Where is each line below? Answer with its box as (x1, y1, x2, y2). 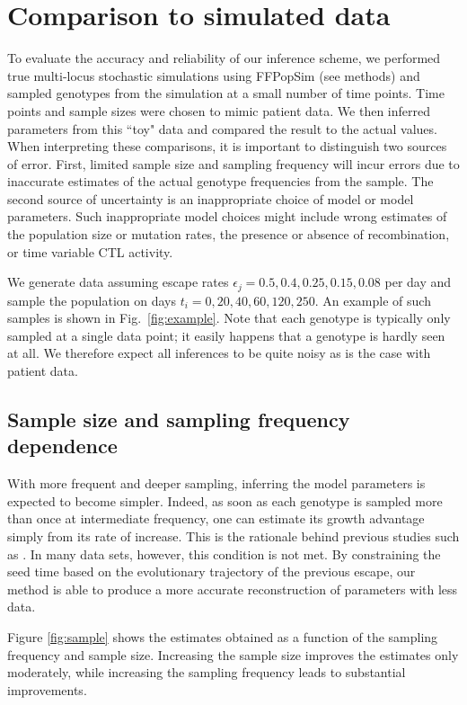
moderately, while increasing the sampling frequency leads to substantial (7, 663, 406, 682)
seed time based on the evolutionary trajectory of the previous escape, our (7, 562, 416, 581)
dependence (7, 432, 118, 460)
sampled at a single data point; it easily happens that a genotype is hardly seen (7, 326, 445, 344)
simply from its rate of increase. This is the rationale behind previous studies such (7, 527, 460, 546)
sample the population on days (7, 290, 177, 309)
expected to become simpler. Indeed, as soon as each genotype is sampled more (7, 491, 443, 510)
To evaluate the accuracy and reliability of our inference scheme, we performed (7, 49, 441, 67)
